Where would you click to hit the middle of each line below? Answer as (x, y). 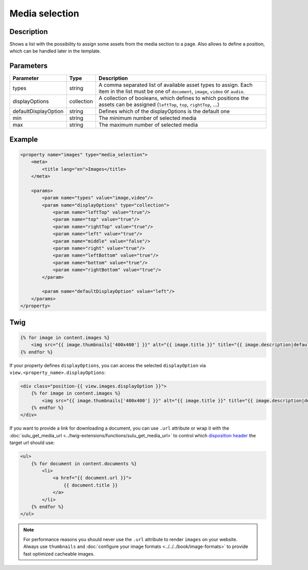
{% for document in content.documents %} (84, 464)
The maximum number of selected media (148, 125)
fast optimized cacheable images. (59, 554)
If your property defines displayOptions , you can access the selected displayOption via (108, 365)
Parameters (28, 66)
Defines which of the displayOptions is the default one (164, 112)
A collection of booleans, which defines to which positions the (174, 98)
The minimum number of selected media (148, 118)
